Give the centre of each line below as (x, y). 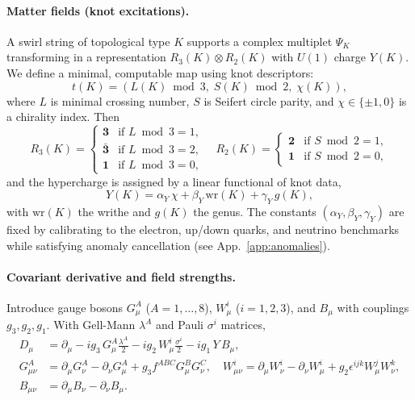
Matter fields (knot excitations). (98, 10)
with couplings (373, 307)
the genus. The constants (255, 211)
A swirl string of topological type (88, 41)
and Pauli (180, 325)
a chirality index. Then (63, 117)
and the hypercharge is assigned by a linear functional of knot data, (174, 181)
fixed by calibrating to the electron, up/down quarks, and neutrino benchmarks (203, 229)
